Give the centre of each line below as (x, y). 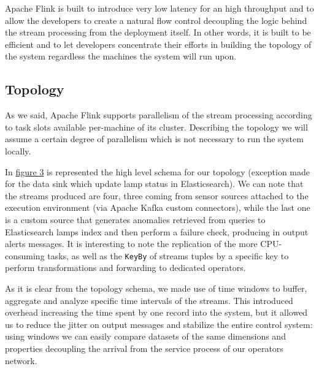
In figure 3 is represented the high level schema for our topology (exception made (158, 171)
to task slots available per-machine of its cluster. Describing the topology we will (156, 127)
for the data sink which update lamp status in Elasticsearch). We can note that (154, 184)
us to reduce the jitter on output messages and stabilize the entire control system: (159, 324)
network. (21, 360)
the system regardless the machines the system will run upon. (121, 56)
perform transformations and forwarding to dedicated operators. (125, 268)
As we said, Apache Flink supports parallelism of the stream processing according (159, 115)
